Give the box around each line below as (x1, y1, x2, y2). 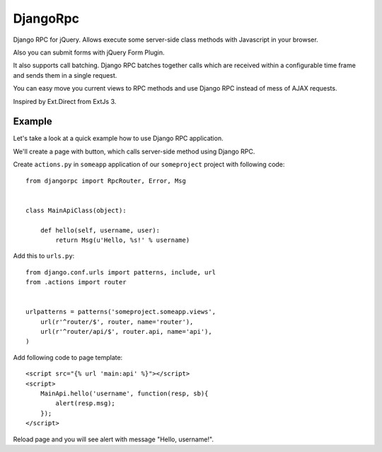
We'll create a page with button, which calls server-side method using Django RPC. (13, 147, 255, 156)
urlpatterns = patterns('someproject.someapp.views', (25, 308, 216, 316)
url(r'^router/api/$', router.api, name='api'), (40, 328, 212, 336)
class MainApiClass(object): (25, 206, 127, 214)
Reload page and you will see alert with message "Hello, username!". (13, 435, 214, 444)
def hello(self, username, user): (40, 226, 161, 234)
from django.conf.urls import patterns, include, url (25, 268, 216, 276)
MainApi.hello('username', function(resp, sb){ (40, 390, 209, 398)
